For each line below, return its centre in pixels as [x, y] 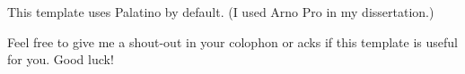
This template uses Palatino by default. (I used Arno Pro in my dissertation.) [221, 12]
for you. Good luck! [61, 59]
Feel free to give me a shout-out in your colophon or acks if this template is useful [232, 41]
